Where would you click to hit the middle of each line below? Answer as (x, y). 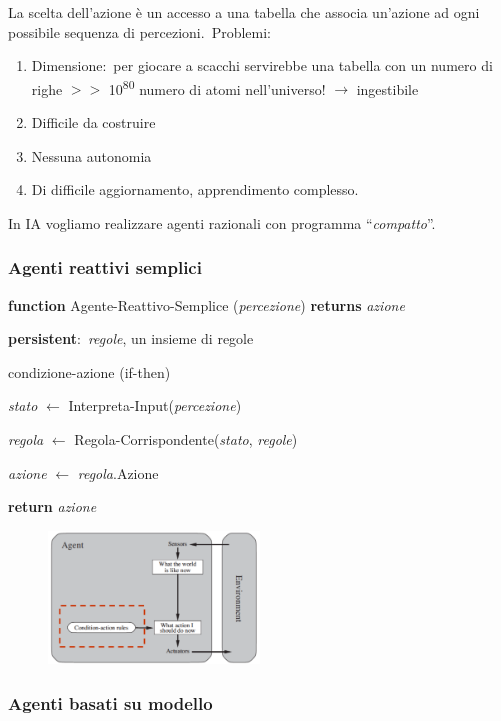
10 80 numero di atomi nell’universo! (217, 87)
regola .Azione (118, 472)
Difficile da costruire (93, 122)
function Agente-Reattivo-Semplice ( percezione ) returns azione (206, 304)
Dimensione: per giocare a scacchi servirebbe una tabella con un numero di (262, 65)
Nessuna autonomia (91, 155)
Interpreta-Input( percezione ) (155, 405)
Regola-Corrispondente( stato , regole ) (186, 439)
